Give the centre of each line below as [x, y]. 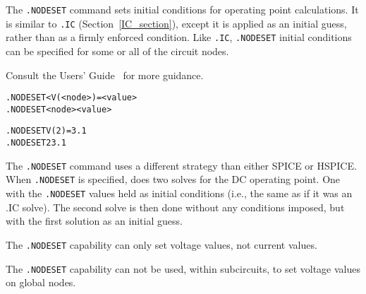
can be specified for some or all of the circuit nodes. [117, 51]
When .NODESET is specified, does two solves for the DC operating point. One [173, 179]
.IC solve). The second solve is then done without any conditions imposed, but [175, 207]
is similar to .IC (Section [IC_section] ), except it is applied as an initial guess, [176, 23]
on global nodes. [41, 282]
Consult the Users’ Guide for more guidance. [105, 75]
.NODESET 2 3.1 [36, 143]
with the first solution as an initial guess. [94, 221]
